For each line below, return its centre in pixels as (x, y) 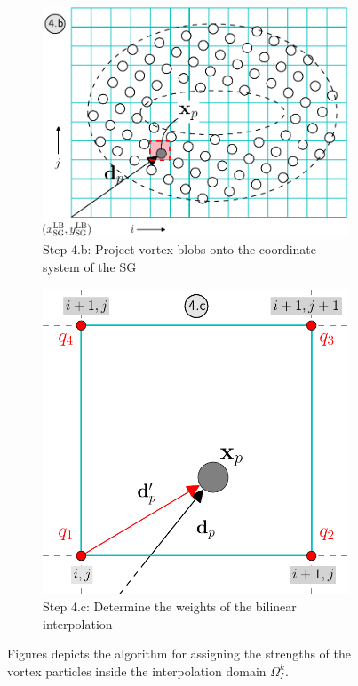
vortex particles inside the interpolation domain (137, 670)
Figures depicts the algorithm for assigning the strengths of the (179, 654)
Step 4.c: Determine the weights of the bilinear (170, 606)
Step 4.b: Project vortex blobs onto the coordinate (180, 249)
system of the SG (90, 266)
